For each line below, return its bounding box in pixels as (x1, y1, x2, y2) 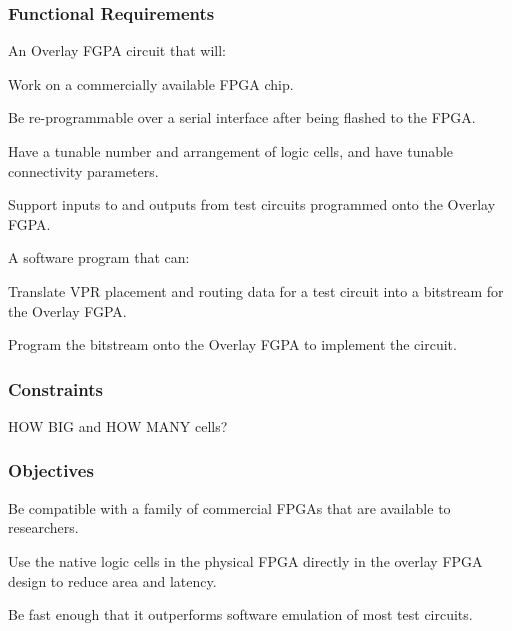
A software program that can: (8, 247, 190, 268)
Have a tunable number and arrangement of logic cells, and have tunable (8, 141, 454, 161)
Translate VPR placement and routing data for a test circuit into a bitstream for (8, 280, 504, 301)
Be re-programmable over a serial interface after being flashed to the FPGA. (8, 107, 476, 128)
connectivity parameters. (8, 160, 159, 181)
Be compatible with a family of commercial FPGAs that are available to (8, 497, 451, 518)
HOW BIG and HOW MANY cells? (8, 415, 228, 436)
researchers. (8, 517, 79, 538)
